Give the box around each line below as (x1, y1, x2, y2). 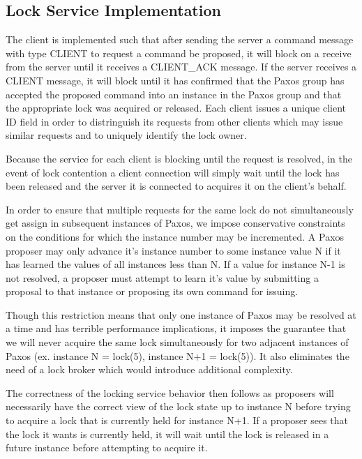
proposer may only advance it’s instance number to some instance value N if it (6, 243, 341, 257)
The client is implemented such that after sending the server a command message (6, 32, 354, 47)
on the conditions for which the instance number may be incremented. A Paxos (6, 229, 345, 243)
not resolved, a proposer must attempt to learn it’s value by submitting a (6, 270, 319, 285)
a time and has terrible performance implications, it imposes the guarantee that (6, 321, 347, 336)
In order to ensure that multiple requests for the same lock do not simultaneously (6, 202, 354, 216)
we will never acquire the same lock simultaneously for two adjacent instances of (6, 335, 349, 349)
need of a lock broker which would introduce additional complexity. (6, 362, 293, 377)
